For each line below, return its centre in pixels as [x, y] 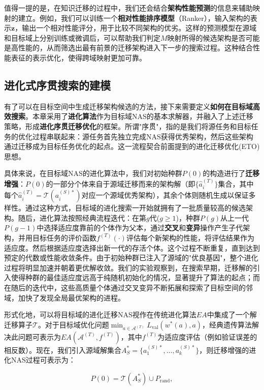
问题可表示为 [39, 336]
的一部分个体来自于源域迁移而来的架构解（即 [121, 183]
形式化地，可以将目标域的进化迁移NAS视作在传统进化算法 [100, 314]
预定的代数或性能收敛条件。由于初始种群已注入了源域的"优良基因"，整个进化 [131, 258]
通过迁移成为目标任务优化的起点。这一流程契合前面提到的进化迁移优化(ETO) [132, 146]
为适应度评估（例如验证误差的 [207, 336]
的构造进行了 [224, 173]
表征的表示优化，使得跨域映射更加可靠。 [78, 57]
